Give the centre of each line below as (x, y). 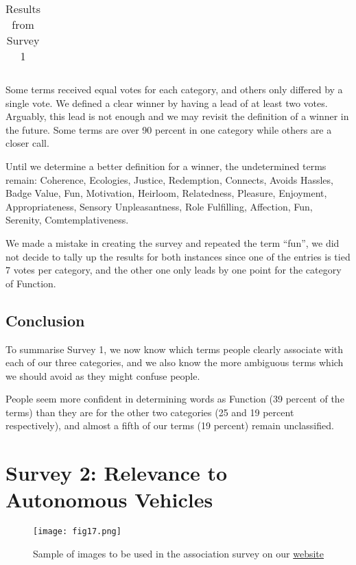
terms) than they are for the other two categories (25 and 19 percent (150, 412)
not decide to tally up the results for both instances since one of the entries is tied (178, 256)
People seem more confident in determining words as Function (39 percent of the (175, 399)
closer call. (27, 143)
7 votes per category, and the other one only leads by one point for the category (174, 270)
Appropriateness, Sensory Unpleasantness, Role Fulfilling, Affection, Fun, (159, 206)
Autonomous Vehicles (109, 500)
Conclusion (45, 320)
